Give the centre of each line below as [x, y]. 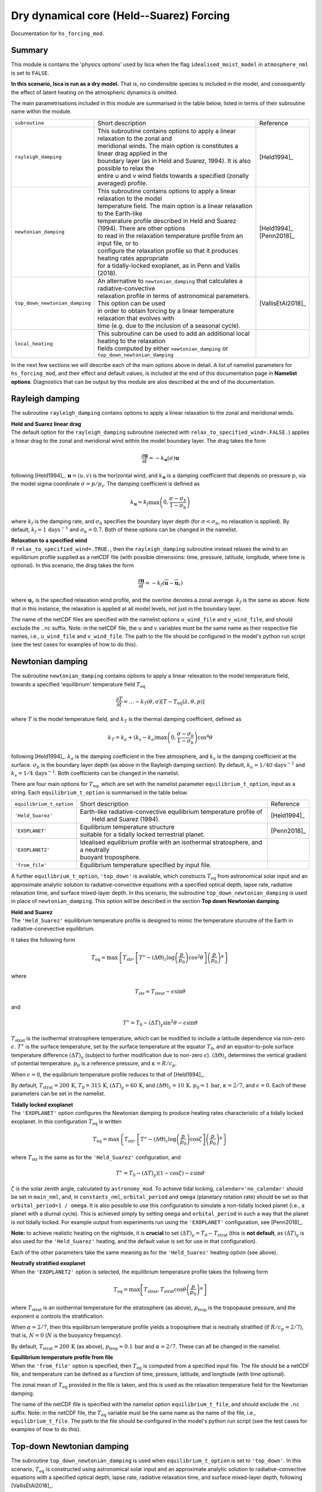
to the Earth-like [120, 213]
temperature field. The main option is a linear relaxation [175, 206]
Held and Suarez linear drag [46, 424]
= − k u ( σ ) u [164, 458]
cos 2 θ [196, 957]
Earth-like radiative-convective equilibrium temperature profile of [171, 812]
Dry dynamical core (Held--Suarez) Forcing [120, 16]
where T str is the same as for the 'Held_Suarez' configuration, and [96, 1158]
